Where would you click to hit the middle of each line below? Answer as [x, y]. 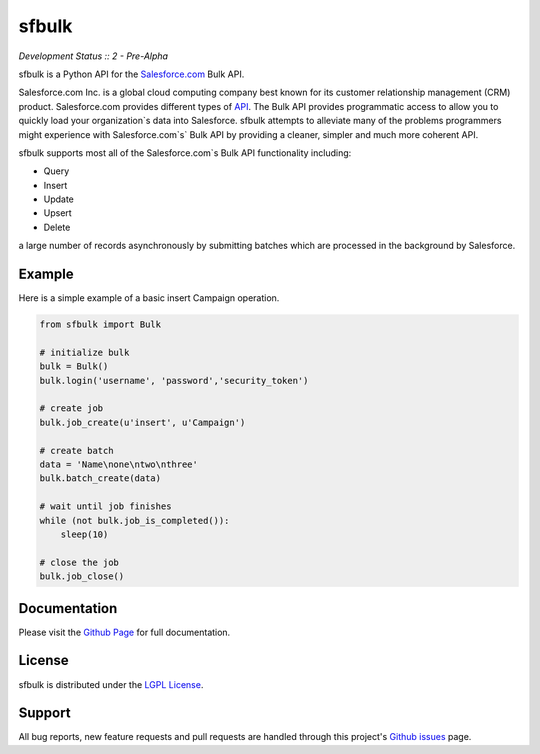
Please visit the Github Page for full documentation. [124, 632]
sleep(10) [84, 534]
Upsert [57, 213]
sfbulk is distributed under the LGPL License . [111, 684]
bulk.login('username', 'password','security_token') [174, 380]
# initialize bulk [84, 352]
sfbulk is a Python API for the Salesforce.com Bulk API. [131, 74]
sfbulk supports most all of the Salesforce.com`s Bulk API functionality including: [185, 152]
